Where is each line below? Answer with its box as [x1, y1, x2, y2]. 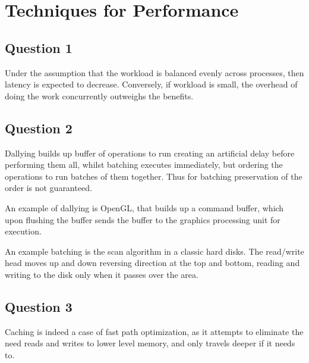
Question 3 [5, 297, 72, 315]
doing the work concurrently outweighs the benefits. [5, 89, 194, 102]
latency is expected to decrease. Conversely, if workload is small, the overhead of [5, 78, 298, 90]
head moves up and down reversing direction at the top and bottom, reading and [5, 256, 300, 269]
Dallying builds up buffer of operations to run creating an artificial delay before [5, 146, 295, 159]
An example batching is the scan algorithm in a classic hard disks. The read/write [5, 245, 304, 257]
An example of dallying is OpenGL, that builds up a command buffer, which [5, 201, 284, 214]
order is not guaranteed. [5, 181, 92, 194]
